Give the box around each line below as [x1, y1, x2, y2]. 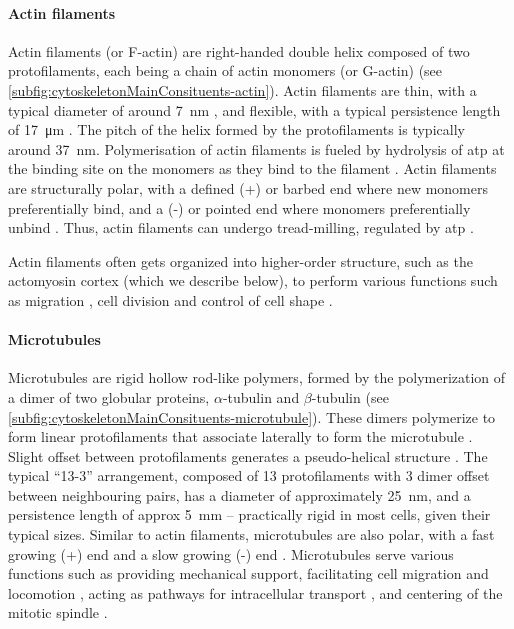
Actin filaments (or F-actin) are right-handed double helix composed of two [8, 40, 470, 61]
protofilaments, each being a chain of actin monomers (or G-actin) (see [8, 60, 443, 81]
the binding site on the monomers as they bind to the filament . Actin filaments [8, 158, 497, 179]
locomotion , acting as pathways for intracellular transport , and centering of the [8, 582, 503, 603]
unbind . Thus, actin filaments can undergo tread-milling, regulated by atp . [8, 217, 474, 238]
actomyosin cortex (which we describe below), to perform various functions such [8, 270, 498, 291]
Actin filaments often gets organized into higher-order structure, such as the [8, 250, 473, 271]
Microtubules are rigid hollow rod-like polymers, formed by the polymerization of [8, 367, 506, 388]
